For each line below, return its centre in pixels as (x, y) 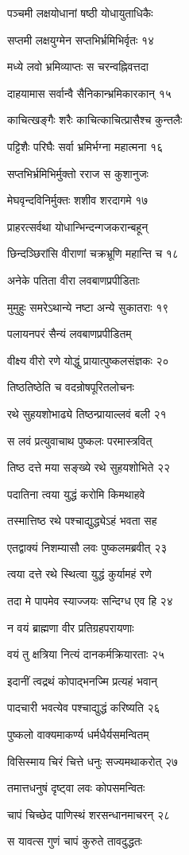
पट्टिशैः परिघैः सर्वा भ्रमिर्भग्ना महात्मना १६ (85, 146)
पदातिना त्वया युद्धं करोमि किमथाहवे (76, 494)
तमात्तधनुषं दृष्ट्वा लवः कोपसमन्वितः (76, 788)
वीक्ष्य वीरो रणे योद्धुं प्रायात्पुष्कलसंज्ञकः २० (88, 360)
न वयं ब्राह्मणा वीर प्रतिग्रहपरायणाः (71, 627)
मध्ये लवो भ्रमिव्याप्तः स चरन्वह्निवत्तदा (78, 66)
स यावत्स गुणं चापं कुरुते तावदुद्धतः (75, 841)
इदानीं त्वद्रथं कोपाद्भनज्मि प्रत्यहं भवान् (83, 680)
